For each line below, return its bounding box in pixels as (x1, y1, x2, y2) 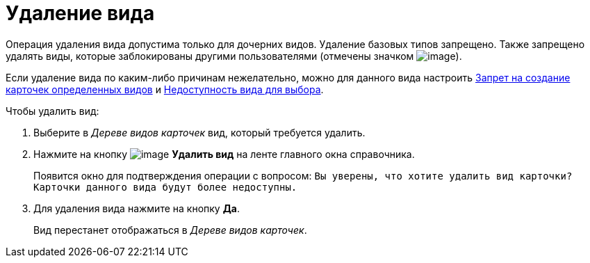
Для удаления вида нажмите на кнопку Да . (33, 202, 240, 214)
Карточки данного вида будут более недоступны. (33, 181, 297, 193)
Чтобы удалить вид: (6, 104, 99, 117)
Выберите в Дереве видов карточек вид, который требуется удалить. (33, 126, 366, 138)
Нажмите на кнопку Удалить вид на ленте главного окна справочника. (33, 148, 415, 160)
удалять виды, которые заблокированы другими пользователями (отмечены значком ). (6, 49, 462, 62)
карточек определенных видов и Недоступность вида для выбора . (6, 83, 324, 95)
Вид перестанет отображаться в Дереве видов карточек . (33, 223, 307, 236)
